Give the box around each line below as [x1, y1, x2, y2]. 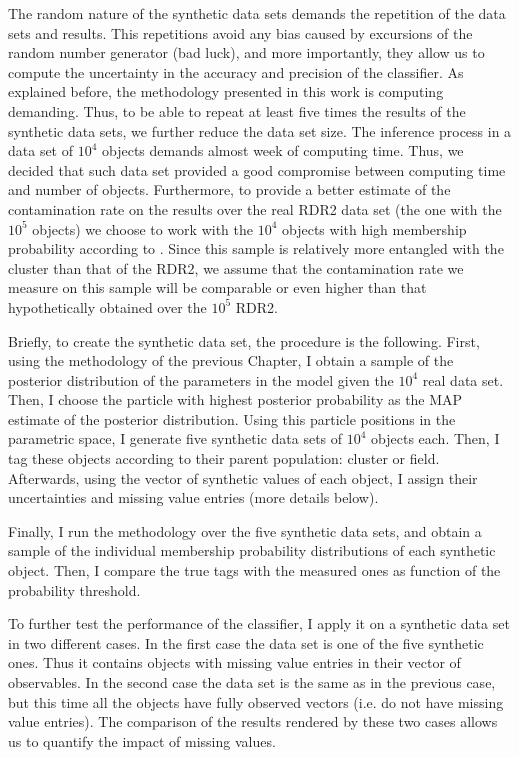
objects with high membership [282, 218, 467, 239]
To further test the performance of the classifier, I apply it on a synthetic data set [8, 613, 510, 634]
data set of [8, 140, 74, 161]
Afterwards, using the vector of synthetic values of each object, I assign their [8, 467, 478, 488]
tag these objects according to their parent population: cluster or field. [8, 448, 440, 469]
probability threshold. [8, 579, 141, 600]
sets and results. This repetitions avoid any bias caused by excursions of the [8, 22, 473, 43]
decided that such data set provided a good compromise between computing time [8, 159, 506, 180]
